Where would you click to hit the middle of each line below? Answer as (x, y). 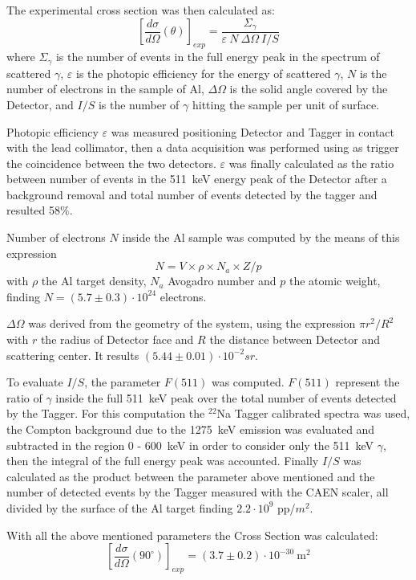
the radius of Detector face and (117, 339)
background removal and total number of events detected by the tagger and (192, 194)
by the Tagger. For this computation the (106, 413)
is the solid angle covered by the (309, 89)
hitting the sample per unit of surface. (286, 104)
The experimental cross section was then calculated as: (141, 10)
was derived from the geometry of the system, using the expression (192, 323)
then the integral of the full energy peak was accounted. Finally (163, 461)
